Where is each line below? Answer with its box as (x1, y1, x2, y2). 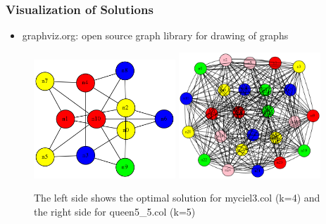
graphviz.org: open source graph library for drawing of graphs (22, 28, 289, 43)
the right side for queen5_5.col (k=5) (34, 204, 196, 218)
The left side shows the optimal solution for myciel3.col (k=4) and (34, 190, 320, 205)
